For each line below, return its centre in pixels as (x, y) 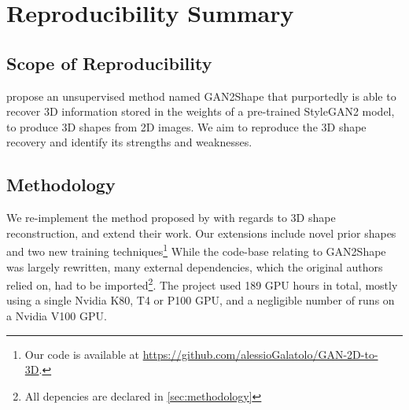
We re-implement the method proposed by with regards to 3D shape (171, 218)
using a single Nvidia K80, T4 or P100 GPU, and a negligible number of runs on (201, 300)
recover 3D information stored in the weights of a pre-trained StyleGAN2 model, (201, 111)
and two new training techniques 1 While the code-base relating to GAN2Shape (196, 250)
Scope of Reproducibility (109, 63)
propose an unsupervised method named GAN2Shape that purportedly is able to (201, 96)
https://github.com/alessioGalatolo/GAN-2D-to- (260, 354)
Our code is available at (82, 354)
